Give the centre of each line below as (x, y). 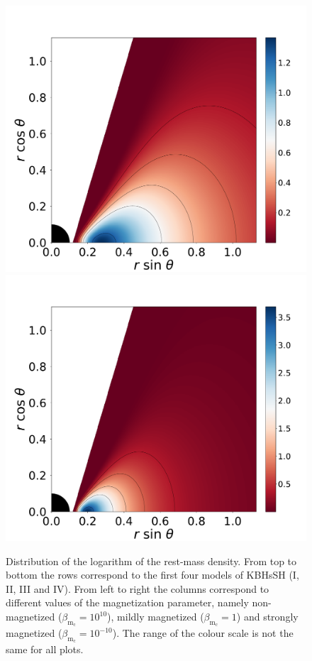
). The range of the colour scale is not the (203, 633)
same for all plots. (45, 649)
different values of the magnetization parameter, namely (127, 602)
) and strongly (267, 616)
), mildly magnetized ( (156, 616)
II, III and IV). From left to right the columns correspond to (138, 588)
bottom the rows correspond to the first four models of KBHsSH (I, (152, 575)
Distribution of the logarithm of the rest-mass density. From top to (151, 561)
